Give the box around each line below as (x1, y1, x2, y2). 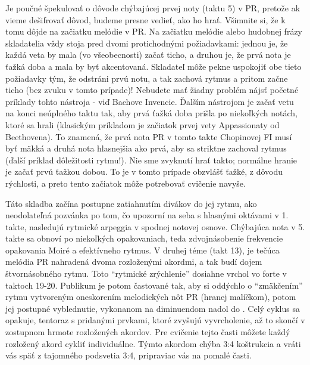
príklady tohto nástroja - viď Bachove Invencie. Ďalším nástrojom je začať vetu (5, 95, 294, 107)
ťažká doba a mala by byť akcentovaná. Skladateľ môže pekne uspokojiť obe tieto (5, 60, 302, 72)
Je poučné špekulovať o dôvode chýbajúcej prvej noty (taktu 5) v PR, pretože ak (5, 2, 300, 14)
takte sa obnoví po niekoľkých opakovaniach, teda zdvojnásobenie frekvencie (5, 232, 283, 245)
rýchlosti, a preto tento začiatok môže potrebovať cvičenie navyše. (5, 177, 246, 189)
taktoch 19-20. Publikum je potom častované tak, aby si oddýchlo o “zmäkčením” (5, 279, 303, 291)
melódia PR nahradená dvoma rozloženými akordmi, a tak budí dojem (5, 255, 262, 268)
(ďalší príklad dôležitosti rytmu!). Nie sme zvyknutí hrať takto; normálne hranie (5, 153, 298, 166)
